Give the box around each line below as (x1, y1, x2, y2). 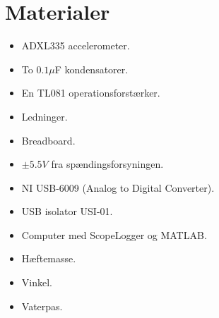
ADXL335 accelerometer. (21, 38, 130, 53)
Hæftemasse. (21, 251, 76, 266)
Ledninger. (21, 109, 68, 123)
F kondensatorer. (54, 61, 129, 76)
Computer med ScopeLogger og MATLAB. (21, 227, 207, 242)
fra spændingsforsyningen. (51, 157, 164, 171)
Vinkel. (21, 275, 52, 290)
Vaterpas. (21, 298, 63, 313)
